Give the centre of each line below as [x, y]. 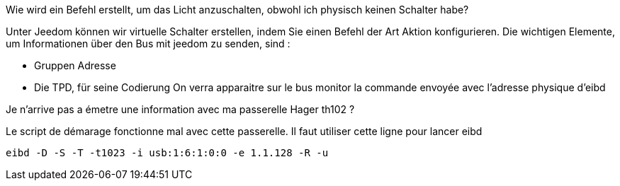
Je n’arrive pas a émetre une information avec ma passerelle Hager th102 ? [180, 109]
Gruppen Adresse [75, 65]
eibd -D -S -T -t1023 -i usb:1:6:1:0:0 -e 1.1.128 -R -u [167, 153]
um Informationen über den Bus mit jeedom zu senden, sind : [148, 43]
